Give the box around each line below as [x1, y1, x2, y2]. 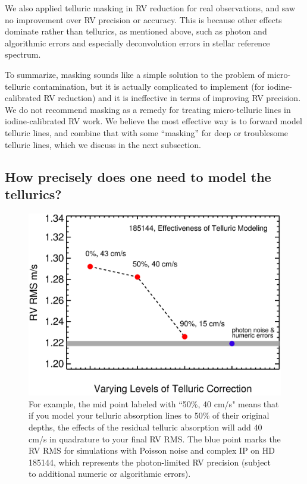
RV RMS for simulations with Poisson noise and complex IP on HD [29, 444, 275, 457]
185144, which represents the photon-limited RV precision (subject [29, 455, 271, 468]
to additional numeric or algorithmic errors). [29, 467, 191, 480]
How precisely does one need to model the [5, 167, 271, 186]
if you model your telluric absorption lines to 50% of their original [29, 409, 270, 422]
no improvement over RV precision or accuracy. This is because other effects [5, 13, 282, 26]
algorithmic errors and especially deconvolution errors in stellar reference [5, 36, 270, 49]
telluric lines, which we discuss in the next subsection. [5, 138, 201, 150]
